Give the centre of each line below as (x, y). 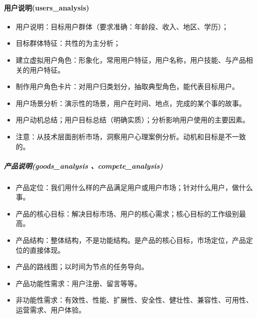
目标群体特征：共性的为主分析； (68, 43)
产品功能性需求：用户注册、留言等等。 (78, 283)
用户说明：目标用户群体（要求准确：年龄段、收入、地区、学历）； (122, 26)
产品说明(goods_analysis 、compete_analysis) (84, 165)
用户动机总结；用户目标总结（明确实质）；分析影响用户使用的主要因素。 (132, 120)
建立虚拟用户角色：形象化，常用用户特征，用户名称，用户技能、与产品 (131, 59)
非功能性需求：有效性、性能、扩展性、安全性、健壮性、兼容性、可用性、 (134, 300)
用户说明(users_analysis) (47, 7)
